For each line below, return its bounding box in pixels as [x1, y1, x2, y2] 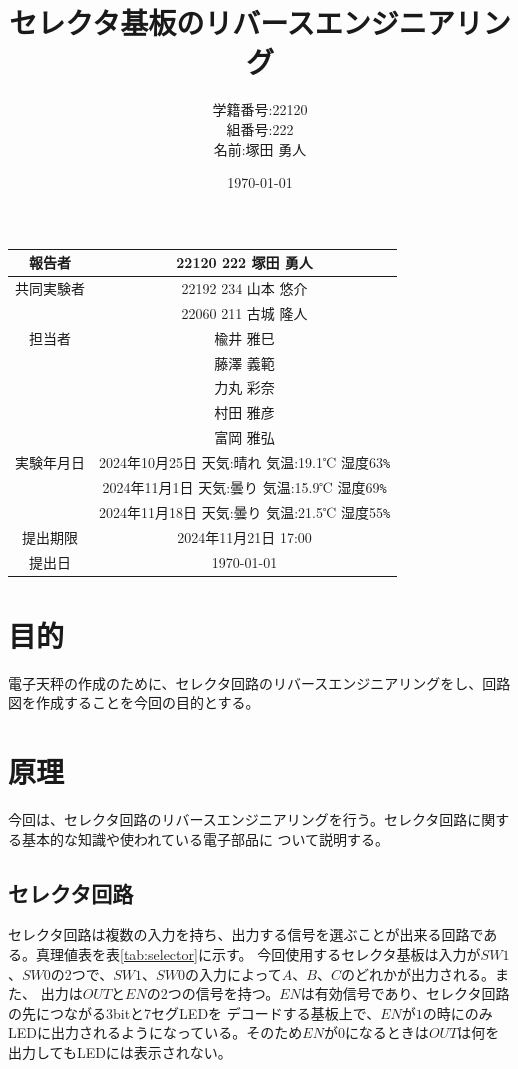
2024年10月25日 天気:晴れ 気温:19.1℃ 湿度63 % [99, 451, 391, 472]
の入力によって [184, 963, 282, 984]
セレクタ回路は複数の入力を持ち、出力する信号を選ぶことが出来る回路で [8, 924, 484, 945]
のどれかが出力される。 [340, 963, 495, 984]
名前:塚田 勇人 [213, 138, 307, 159]
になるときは [344, 1022, 429, 1043]
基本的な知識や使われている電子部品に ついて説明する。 [21, 828, 390, 849]
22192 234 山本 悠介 [181, 278, 308, 299]
